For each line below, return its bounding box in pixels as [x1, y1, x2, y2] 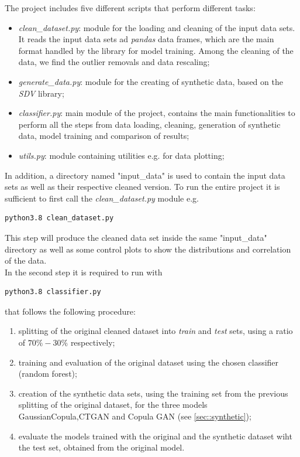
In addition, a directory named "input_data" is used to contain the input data [5, 169, 285, 181]
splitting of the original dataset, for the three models [18, 398, 208, 411]
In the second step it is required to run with [5, 265, 163, 278]
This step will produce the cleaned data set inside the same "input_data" [5, 231, 267, 243]
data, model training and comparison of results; [18, 129, 189, 142]
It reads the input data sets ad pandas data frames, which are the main [18, 33, 274, 45]
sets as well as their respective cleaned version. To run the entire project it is [5, 180, 280, 193]
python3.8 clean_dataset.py [5, 214, 114, 223]
